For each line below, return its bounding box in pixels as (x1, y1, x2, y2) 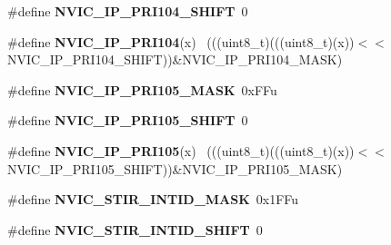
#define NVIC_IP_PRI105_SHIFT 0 (7, 111, 248, 130)
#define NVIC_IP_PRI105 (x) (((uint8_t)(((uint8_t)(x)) (7, 141, 355, 160)
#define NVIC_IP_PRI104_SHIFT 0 (7, 2, 248, 20)
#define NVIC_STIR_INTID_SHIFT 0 (7, 220, 263, 239)
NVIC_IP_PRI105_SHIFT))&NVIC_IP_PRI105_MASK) (7, 159, 343, 178)
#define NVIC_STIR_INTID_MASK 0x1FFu (7, 190, 299, 209)
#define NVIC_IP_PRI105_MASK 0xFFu (7, 80, 277, 99)
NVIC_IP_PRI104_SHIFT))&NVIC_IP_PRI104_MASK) (7, 50, 343, 69)
